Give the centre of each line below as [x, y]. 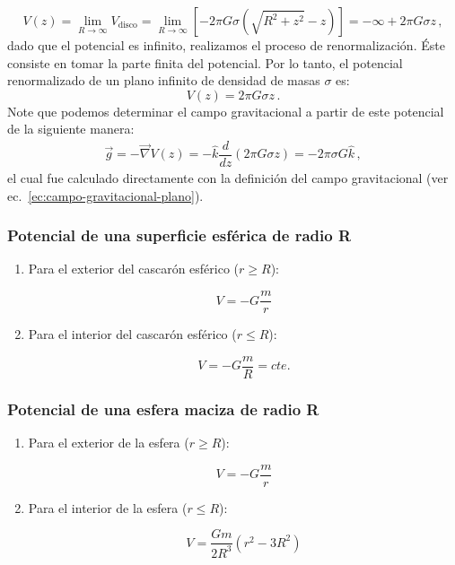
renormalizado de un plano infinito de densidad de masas [164, 80]
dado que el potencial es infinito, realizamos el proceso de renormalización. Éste [226, 45]
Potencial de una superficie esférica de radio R [179, 235]
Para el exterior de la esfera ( [109, 442]
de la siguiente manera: [71, 129]
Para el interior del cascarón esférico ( [132, 334]
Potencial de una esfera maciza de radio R [163, 409]
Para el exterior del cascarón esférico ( [134, 269]
